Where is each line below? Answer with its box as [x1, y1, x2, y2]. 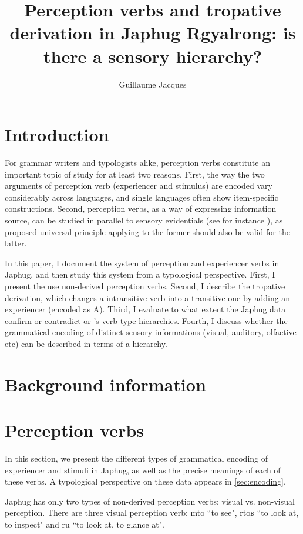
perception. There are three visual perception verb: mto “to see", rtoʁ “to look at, [5, 506, 299, 519]
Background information [5, 372, 206, 396]
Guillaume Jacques [119, 78, 187, 90]
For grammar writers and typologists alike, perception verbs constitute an [5, 156, 270, 169]
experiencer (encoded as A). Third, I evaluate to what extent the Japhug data [5, 303, 286, 315]
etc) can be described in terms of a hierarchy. [5, 337, 167, 349]
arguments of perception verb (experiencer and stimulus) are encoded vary [5, 179, 272, 192]
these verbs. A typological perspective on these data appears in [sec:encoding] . [5, 475, 286, 488]
